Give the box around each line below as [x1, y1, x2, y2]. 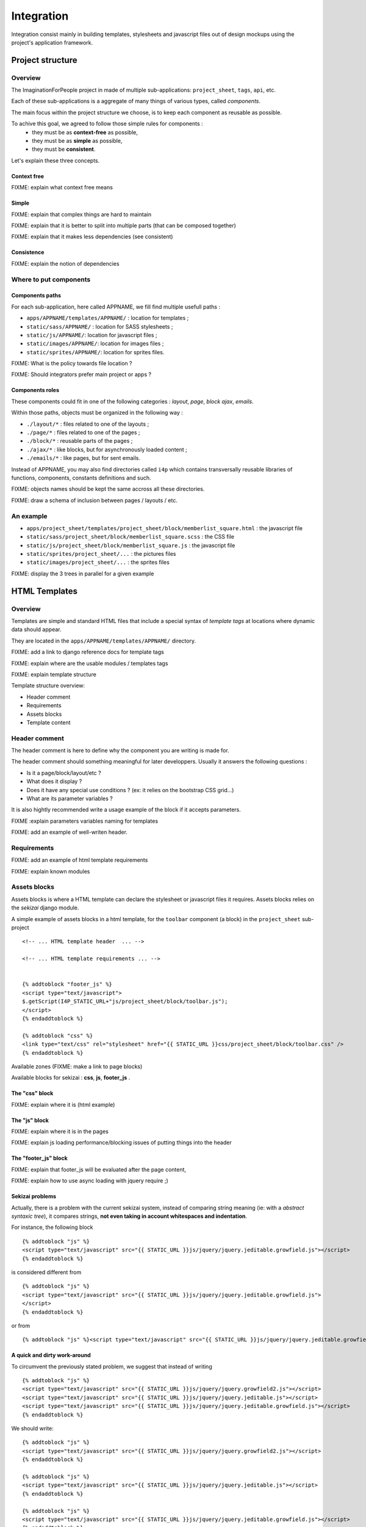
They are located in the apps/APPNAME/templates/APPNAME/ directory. [11, 637, 196, 644]
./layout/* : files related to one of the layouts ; [26, 420, 149, 428]
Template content [26, 718, 71, 726]
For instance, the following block [11, 1223, 94, 1231]
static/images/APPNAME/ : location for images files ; [26, 340, 164, 348]
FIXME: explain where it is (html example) [11, 1101, 115, 1108]
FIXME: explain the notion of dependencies [11, 260, 120, 267]
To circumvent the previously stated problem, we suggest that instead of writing [11, 1363, 213, 1370]
